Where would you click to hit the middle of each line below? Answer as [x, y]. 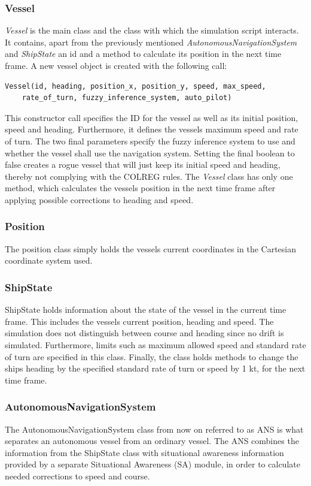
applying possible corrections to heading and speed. [99, 199]
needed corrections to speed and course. [77, 476]
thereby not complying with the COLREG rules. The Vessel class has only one [149, 176]
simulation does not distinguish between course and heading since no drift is [144, 333]
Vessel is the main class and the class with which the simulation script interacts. [152, 30]
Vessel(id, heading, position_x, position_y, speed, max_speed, [135, 86]
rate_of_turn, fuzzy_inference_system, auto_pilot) [127, 98]
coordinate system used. [49, 260]
